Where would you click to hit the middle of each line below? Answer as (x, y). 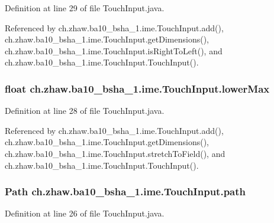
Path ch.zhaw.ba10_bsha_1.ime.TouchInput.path (125, 191)
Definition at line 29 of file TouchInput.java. (85, 8)
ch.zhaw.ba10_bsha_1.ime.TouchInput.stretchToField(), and (115, 153)
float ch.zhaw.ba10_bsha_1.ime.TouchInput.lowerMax (137, 88)
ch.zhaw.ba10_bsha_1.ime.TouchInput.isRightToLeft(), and (114, 50)
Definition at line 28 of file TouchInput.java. (85, 111)
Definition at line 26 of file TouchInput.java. (85, 213)
